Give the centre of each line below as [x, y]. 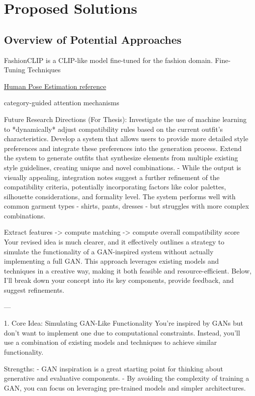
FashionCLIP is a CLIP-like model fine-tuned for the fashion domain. [108, 60]
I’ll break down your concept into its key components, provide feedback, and [119, 280]
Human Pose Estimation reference [55, 86]
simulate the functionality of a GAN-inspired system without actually [109, 251]
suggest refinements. [34, 290]
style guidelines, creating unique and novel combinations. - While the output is [123, 167]
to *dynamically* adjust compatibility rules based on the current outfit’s [113, 129]
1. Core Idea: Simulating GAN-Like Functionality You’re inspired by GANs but [124, 323]
